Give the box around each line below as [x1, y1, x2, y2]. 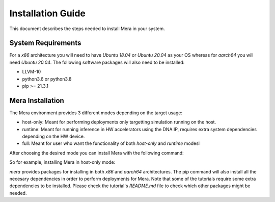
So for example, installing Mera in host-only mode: [9, 159, 116, 165]
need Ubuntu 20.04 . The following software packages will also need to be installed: [9, 59, 185, 65]
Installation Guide [9, 8, 86, 19]
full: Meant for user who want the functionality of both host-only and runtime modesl [22, 140, 200, 146]
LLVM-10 [22, 69, 41, 75]
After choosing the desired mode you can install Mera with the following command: [9, 149, 184, 156]
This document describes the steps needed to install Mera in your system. [9, 26, 165, 32]
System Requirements [9, 39, 81, 47]
